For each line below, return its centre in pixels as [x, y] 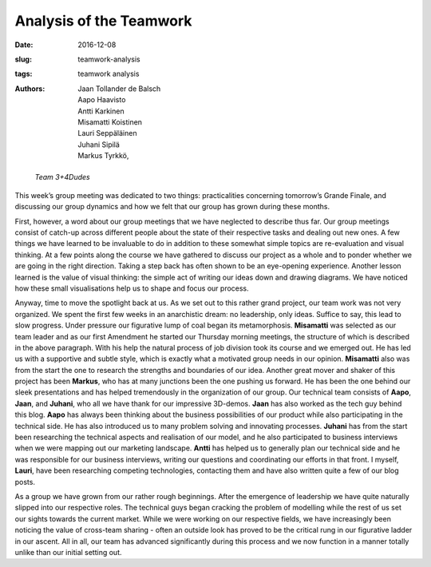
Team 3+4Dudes [63, 177]
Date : [24, 45]
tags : [24, 74]
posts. [25, 482]
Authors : [30, 89]
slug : [23, 59]
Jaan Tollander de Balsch [119, 89]
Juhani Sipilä [99, 145]
